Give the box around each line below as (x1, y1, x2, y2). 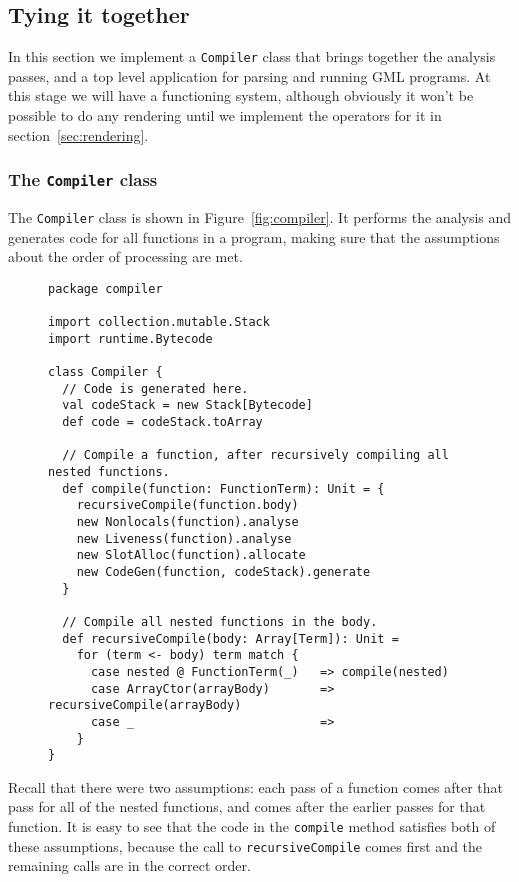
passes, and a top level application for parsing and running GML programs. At (8, 65, 491, 86)
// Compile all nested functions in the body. (62, 614, 378, 629)
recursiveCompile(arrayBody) (48, 698, 242, 713)
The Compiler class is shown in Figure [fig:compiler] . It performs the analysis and (8, 207, 512, 228)
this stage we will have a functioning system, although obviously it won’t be (8, 85, 474, 106)
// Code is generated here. (62, 381, 249, 396)
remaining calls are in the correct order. (8, 855, 251, 876)
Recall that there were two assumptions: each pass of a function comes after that (8, 776, 503, 797)
